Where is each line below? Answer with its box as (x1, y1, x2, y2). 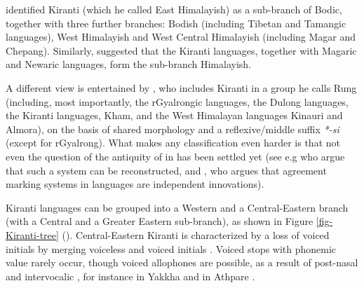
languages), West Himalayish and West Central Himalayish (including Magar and (6, 29, 356, 44)
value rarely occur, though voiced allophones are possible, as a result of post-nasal (6, 255, 358, 270)
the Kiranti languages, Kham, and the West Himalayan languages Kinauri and (6, 108, 343, 123)
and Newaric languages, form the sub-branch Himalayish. (6, 57, 251, 71)
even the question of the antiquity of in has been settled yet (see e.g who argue (6, 149, 345, 163)
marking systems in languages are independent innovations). (6, 177, 264, 191)
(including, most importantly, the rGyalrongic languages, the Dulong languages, (6, 94, 349, 109)
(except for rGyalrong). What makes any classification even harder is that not (6, 135, 340, 150)
